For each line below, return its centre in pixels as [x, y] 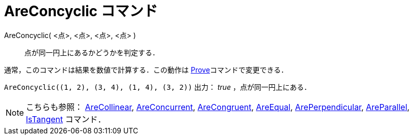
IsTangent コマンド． [66, 119]
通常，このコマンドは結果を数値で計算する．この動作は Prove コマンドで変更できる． [146, 69]
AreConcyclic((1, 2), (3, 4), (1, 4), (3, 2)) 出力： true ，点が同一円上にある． [158, 87]
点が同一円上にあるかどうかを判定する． [92, 52]
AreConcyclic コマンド [81, 11]
